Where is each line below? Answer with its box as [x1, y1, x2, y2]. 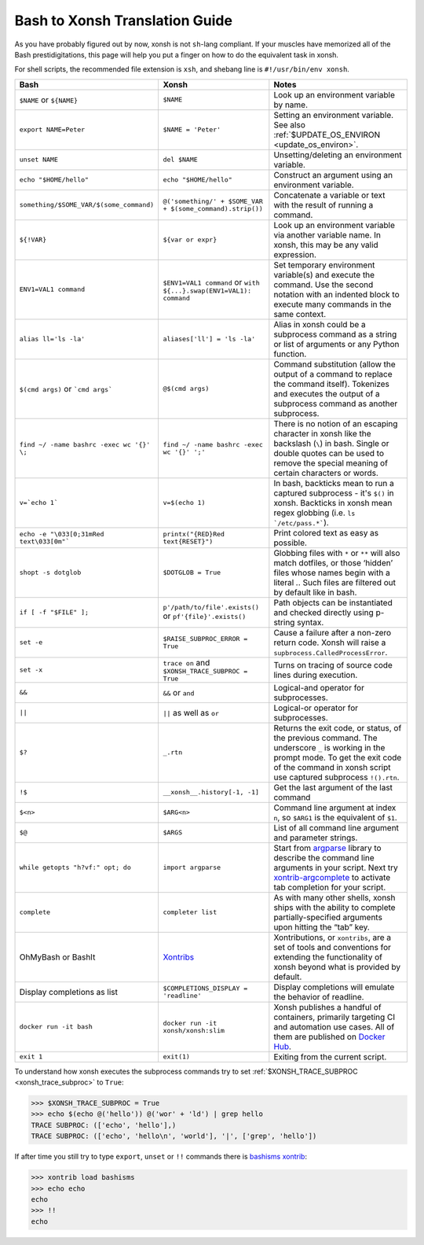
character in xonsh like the [273, 428, 371, 439]
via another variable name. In [273, 229, 381, 240]
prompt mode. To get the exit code [273, 752, 402, 763]
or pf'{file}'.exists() [163, 610, 247, 621]
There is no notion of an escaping [273, 418, 398, 429]
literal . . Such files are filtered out [273, 576, 397, 588]
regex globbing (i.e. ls [273, 507, 356, 518]
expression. [273, 249, 317, 260]
